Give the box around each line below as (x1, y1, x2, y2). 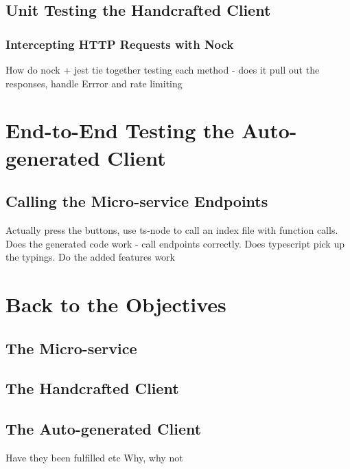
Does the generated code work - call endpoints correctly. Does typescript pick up (5, 236, 345, 250)
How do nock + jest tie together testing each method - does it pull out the (5, 63, 320, 76)
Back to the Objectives (5, 290, 226, 318)
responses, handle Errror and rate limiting (5, 76, 183, 90)
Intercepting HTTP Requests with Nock (5, 35, 234, 52)
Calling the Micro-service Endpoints (5, 190, 268, 212)
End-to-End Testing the (5, 116, 235, 144)
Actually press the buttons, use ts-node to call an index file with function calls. (5, 222, 338, 237)
